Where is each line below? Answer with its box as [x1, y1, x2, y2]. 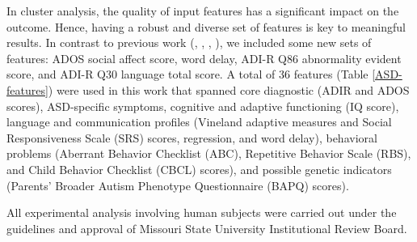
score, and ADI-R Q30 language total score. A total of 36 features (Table [6, 66, 369, 83]
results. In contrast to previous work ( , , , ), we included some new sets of [6, 34, 372, 51]
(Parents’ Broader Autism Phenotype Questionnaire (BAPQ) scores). [6, 176, 349, 193]
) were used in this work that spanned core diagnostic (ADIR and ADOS [48, 81, 410, 98]
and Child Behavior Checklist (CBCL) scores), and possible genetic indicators [6, 160, 392, 177]
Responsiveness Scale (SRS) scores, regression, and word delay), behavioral [6, 129, 377, 146]
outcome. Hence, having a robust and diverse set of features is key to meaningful [6, 18, 406, 35]
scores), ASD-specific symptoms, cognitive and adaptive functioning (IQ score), [6, 97, 399, 114]
